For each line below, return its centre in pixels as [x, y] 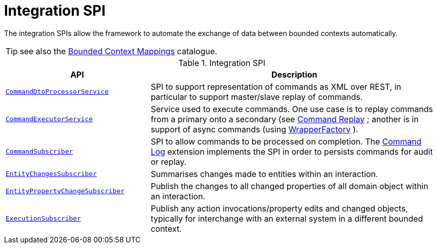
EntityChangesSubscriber [51, 174]
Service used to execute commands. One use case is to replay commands [292, 109]
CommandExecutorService [49, 119]
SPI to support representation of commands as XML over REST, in [276, 86]
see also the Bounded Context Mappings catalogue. [118, 51]
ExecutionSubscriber [43, 219]
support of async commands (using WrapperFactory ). [254, 129]
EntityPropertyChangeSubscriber [65, 191]
